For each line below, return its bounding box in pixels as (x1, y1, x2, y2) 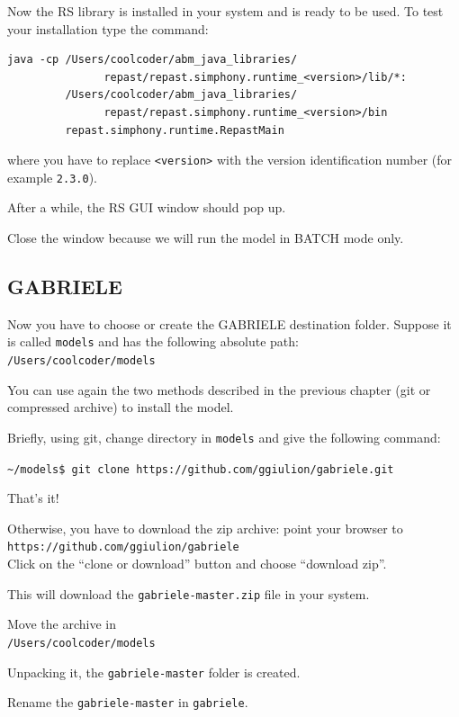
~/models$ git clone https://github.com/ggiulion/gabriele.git (7, 462, 394, 476)
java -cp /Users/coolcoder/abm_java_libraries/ (7, 53, 298, 67)
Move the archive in (7, 614, 116, 633)
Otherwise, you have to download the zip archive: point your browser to (7, 518, 403, 537)
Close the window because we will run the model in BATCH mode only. (7, 229, 404, 247)
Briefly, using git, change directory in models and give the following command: (7, 427, 441, 446)
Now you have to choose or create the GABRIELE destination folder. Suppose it (7, 314, 452, 333)
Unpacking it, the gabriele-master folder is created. (7, 662, 301, 681)
